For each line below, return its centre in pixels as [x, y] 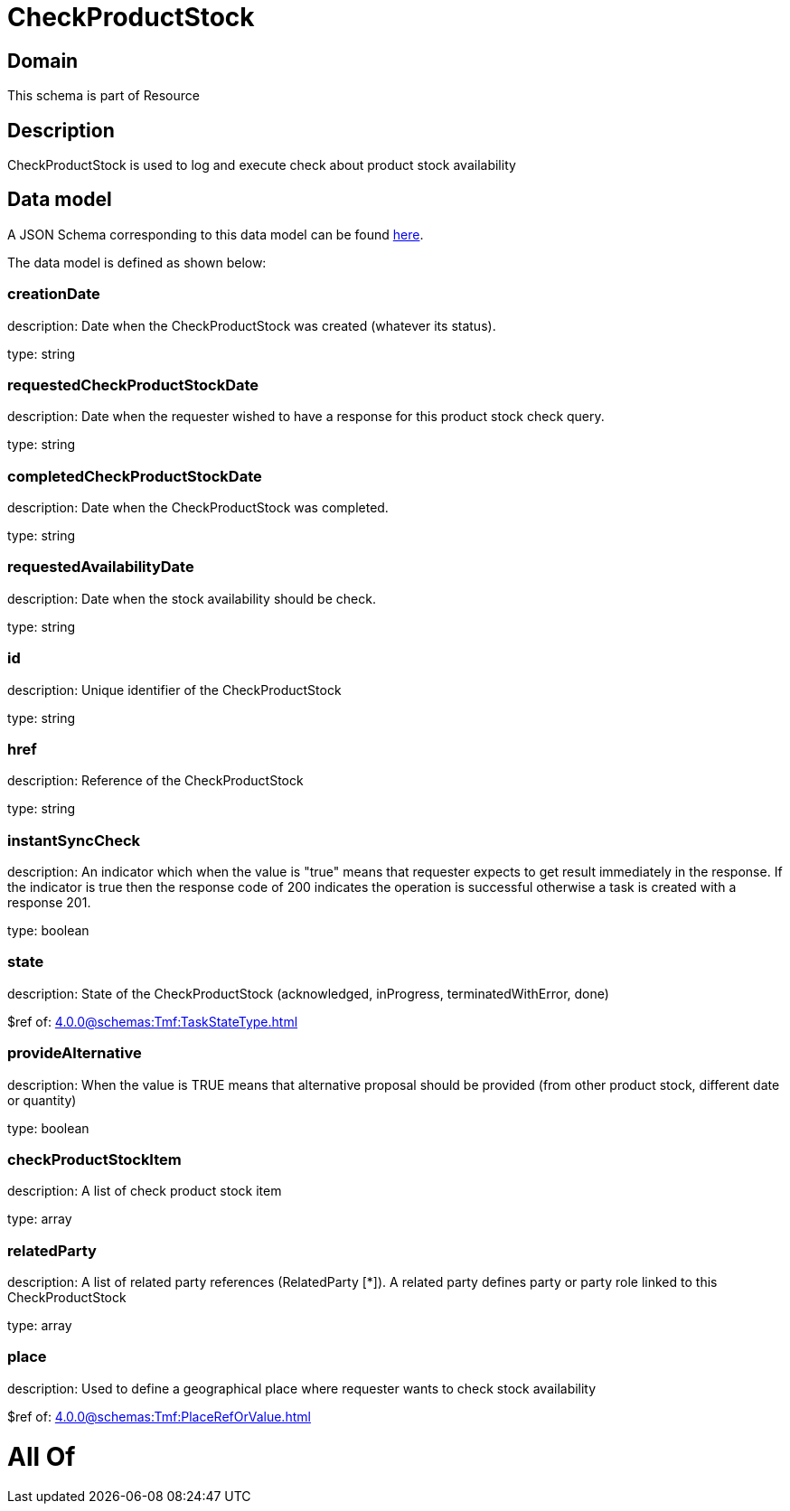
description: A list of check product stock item [145, 1191]
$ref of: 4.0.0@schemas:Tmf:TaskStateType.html [153, 1021]
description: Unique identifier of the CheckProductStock [174, 690]
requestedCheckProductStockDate [133, 385]
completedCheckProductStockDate [135, 476]
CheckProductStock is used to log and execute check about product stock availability [262, 165]
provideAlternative [75, 1053]
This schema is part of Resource [103, 96]
